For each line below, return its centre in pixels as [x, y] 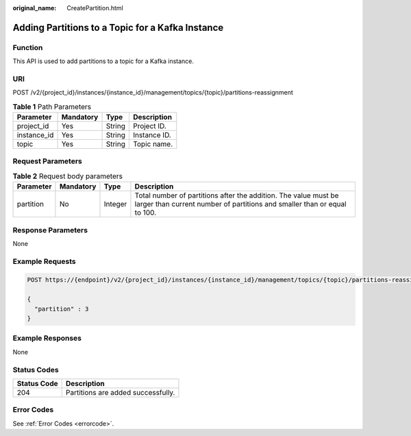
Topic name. [153, 144]
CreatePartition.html [95, 8]
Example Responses [47, 338]
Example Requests [44, 261]
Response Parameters [50, 230]
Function [28, 47]
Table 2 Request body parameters [68, 176]
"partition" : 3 [62, 309]
